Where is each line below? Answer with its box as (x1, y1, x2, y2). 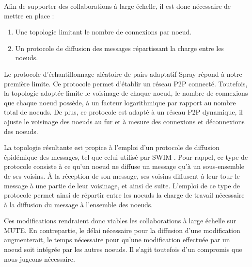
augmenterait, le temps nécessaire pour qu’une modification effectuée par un (4, 234, 230, 245)
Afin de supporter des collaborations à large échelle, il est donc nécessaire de (4, 1, 231, 11)
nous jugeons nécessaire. (4, 253, 75, 264)
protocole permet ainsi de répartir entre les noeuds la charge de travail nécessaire (4, 190, 245, 200)
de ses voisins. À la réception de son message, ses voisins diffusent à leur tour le (4, 170, 240, 181)
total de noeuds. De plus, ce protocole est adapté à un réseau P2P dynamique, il (4, 107, 243, 117)
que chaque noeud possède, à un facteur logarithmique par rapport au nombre (4, 97, 236, 107)
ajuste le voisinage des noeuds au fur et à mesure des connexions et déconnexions (4, 116, 245, 126)
